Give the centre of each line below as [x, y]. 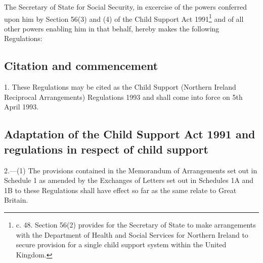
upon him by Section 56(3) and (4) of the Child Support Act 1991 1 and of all [124, 18]
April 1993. [21, 107]
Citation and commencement [81, 66]
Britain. [16, 200]
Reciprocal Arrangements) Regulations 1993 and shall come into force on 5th [123, 97]
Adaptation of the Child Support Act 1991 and [130, 134]
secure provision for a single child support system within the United [121, 245]
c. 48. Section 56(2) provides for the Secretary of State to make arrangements [136, 224]
